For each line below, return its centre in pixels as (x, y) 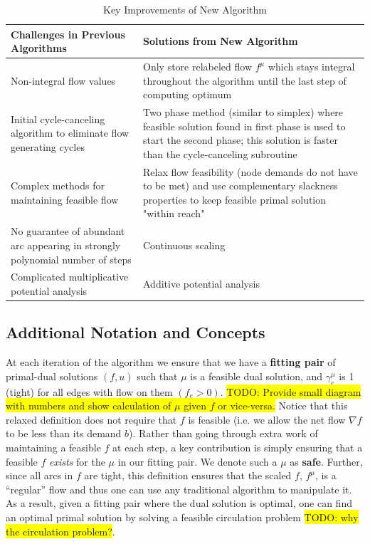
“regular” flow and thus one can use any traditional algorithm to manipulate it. (179, 489)
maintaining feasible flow (65, 199)
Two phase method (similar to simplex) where (243, 112)
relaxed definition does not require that (91, 419)
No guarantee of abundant (68, 231)
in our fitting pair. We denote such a (197, 461)
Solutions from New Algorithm (221, 41)
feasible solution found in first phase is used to (244, 126)
